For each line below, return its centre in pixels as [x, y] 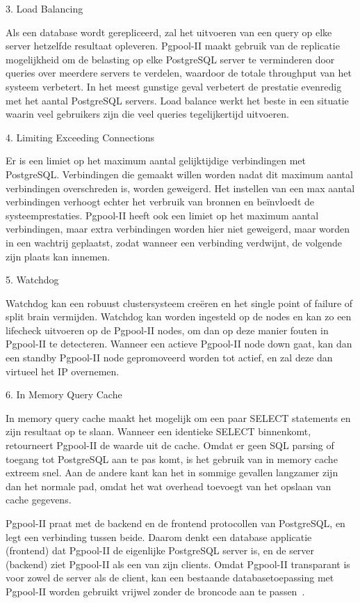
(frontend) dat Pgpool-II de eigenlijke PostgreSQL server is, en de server [160, 550]
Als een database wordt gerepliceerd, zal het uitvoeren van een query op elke [169, 32]
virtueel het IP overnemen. [63, 371]
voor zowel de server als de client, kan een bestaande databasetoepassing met [170, 578]
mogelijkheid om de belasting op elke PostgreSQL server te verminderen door [170, 59]
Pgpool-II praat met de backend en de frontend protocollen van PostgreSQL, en [175, 523]
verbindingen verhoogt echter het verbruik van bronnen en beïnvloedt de [160, 202]
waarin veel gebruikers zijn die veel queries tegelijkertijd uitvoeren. [147, 114]
